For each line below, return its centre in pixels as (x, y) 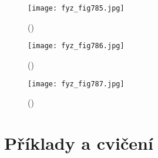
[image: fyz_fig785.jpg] (76, 8)
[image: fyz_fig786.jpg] (76, 46)
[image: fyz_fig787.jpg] (76, 84)
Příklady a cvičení (79, 142)
